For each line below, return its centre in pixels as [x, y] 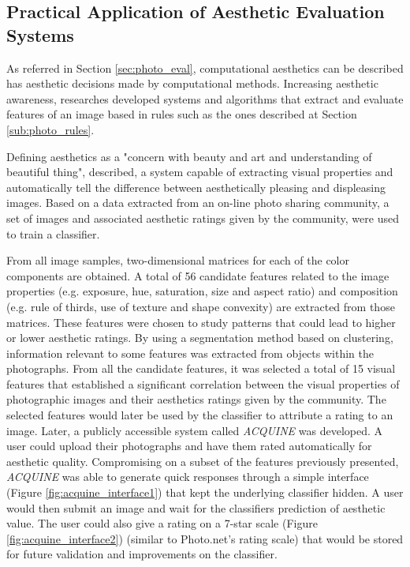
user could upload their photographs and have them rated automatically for [189, 446]
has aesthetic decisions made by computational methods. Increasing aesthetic [192, 83]
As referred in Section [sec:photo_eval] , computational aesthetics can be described [205, 68]
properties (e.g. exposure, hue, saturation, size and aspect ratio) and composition [202, 291]
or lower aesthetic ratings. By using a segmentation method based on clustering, [200, 338]
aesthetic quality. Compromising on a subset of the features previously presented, [203, 461]
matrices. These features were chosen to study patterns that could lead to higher [201, 322]
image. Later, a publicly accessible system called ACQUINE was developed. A [194, 430]
